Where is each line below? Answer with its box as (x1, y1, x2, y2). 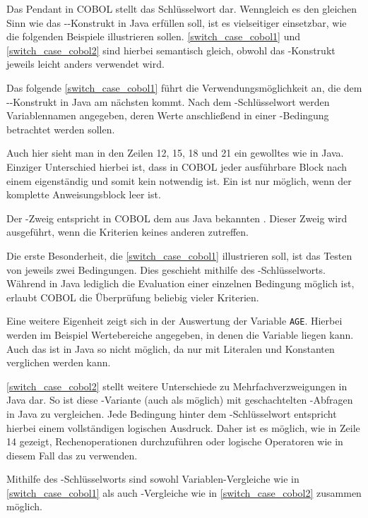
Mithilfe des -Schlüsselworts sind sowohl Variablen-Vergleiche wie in (6, 471, 299, 486)
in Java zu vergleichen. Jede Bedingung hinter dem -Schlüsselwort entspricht (6, 406, 337, 421)
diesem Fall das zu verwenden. (6, 447, 138, 462)
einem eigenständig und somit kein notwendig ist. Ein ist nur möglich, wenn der (6, 173, 352, 188)
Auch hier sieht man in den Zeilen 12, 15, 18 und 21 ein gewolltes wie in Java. (6, 145, 344, 160)
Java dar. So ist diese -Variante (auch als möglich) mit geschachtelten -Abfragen (6, 392, 353, 407)
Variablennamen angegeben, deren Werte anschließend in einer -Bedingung (6, 108, 329, 123)
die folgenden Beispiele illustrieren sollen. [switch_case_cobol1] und (6, 29, 301, 44)
